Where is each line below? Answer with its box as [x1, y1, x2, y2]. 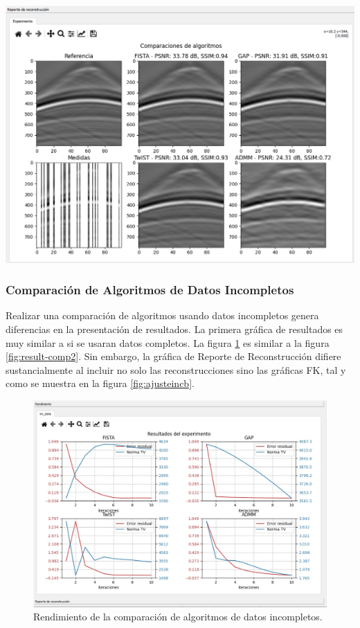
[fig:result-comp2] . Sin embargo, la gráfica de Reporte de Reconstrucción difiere [6, 349, 341, 364]
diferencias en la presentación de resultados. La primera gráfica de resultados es [6, 322, 343, 336]
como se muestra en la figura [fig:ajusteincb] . [6, 376, 195, 391]
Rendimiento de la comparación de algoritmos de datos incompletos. [33, 609, 323, 624]
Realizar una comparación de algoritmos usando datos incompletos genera [6, 308, 319, 323]
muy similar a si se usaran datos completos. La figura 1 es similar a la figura [6, 335, 330, 350]
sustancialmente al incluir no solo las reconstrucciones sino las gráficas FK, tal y [6, 362, 346, 377]
